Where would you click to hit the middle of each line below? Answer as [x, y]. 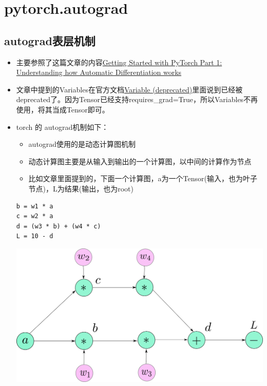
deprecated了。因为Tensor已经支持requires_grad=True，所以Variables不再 [137, 99]
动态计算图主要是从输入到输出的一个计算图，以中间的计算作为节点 [140, 161]
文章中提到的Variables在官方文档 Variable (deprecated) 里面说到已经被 [129, 89]
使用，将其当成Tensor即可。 [63, 109]
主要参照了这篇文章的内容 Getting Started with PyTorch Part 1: [119, 62]
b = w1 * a [35, 206]
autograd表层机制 [50, 40]
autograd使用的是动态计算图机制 [82, 144]
